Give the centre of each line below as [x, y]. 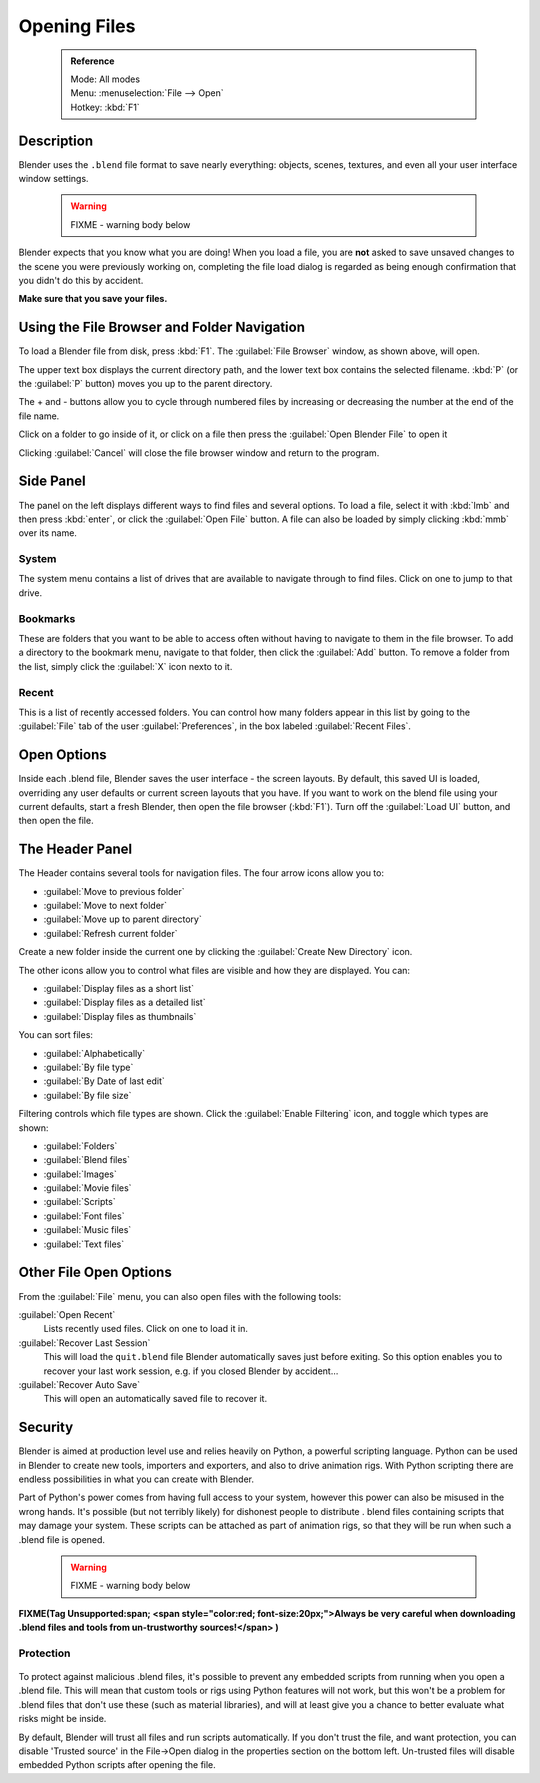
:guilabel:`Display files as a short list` [119, 988]
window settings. [53, 179]
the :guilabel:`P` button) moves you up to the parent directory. [145, 384]
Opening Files [77, 26]
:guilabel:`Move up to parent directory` [122, 919]
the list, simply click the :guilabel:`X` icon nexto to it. [125, 666]
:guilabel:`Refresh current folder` [111, 933]
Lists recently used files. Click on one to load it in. [146, 1329]
